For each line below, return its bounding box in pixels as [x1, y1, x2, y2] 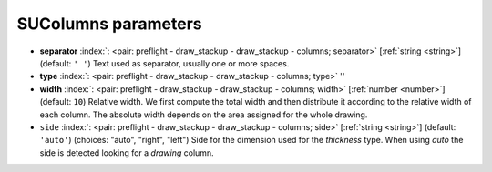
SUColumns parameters [16, 14, 202, 34]
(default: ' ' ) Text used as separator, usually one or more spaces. [39, 57, 290, 68]
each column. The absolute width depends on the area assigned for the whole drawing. [39, 109, 368, 120]
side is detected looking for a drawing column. [39, 147, 214, 158]
